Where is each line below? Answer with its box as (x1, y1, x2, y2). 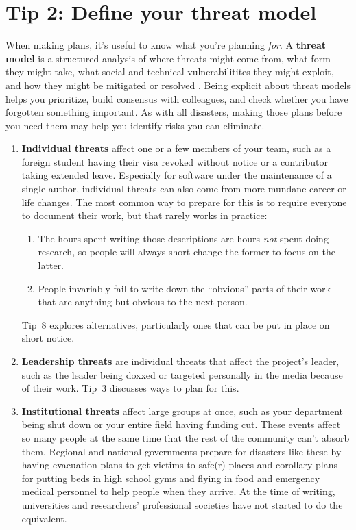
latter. (38, 258, 64, 273)
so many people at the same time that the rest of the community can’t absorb (21, 430, 350, 444)
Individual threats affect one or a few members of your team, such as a (21, 141, 331, 155)
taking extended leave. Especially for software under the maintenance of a (21, 168, 332, 182)
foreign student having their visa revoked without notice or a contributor (21, 154, 328, 168)
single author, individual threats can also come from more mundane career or (21, 181, 346, 196)
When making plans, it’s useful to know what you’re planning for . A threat (5, 38, 326, 52)
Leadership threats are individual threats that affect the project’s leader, (21, 354, 340, 368)
